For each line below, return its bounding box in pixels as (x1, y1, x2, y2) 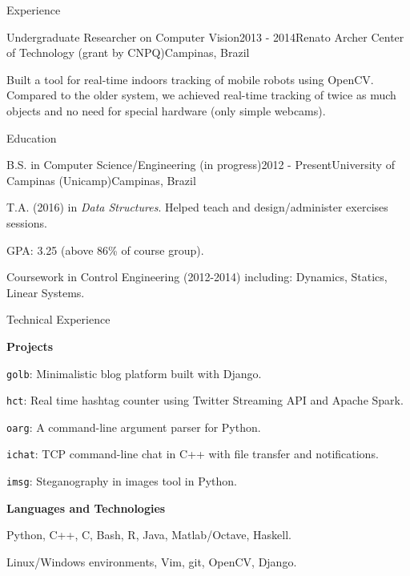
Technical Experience (6, 311, 111, 328)
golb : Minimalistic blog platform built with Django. (6, 365, 262, 381)
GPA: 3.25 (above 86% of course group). (6, 241, 204, 258)
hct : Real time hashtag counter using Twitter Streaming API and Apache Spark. (6, 392, 404, 409)
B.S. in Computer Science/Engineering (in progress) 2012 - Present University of (6, 156, 395, 173)
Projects (6, 337, 54, 354)
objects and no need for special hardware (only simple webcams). (6, 102, 326, 119)
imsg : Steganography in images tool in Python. (6, 473, 237, 489)
